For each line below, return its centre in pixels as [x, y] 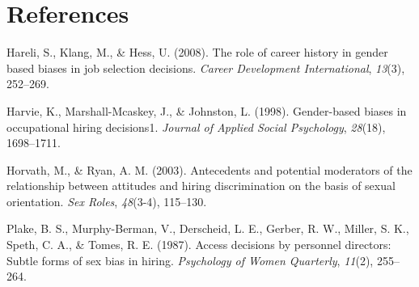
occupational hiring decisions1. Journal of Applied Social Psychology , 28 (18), [196, 127]
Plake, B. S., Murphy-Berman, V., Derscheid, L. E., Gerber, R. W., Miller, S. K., [208, 228]
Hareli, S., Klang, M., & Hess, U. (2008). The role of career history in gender [197, 52]
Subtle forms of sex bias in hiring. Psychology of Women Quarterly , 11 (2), [190, 260]
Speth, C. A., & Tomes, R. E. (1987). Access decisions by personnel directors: [199, 245]
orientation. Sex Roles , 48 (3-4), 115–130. [107, 201]
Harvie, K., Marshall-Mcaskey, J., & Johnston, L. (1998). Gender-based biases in [207, 110]
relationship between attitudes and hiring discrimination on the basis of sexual [201, 186]
